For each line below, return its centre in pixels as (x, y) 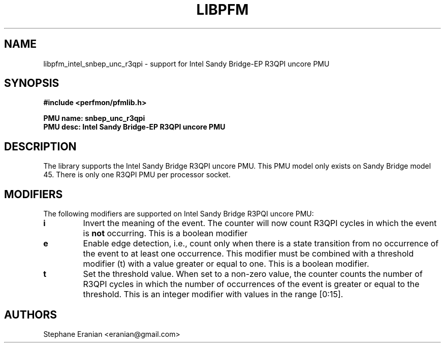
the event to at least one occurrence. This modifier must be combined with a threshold (248, 254)
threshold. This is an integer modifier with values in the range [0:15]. (213, 294)
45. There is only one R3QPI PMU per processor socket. (137, 175)
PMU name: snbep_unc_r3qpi (94, 118)
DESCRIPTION (40, 146)
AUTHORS (31, 314)
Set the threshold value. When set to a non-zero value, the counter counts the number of (253, 274)
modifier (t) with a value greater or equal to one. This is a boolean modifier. (226, 264)
